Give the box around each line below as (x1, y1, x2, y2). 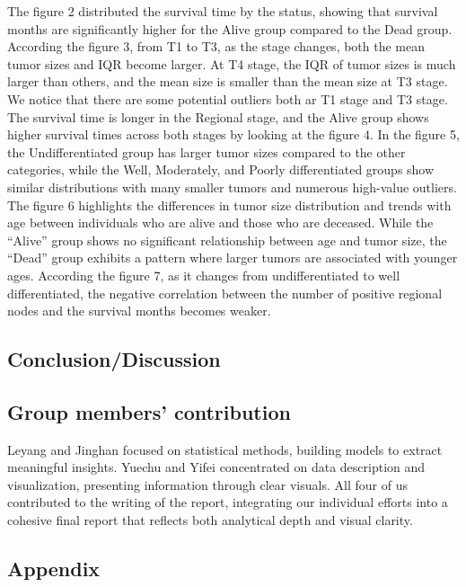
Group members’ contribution (7, 397, 291, 425)
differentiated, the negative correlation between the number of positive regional (7, 283, 443, 302)
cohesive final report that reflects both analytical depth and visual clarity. (7, 511, 413, 529)
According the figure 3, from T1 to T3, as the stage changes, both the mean (7, 37, 426, 56)
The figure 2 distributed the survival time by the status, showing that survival (7, 2, 438, 20)
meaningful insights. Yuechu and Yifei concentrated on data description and (7, 458, 426, 476)
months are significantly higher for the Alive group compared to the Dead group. (7, 19, 453, 38)
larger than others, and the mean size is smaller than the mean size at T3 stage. (7, 72, 448, 91)
